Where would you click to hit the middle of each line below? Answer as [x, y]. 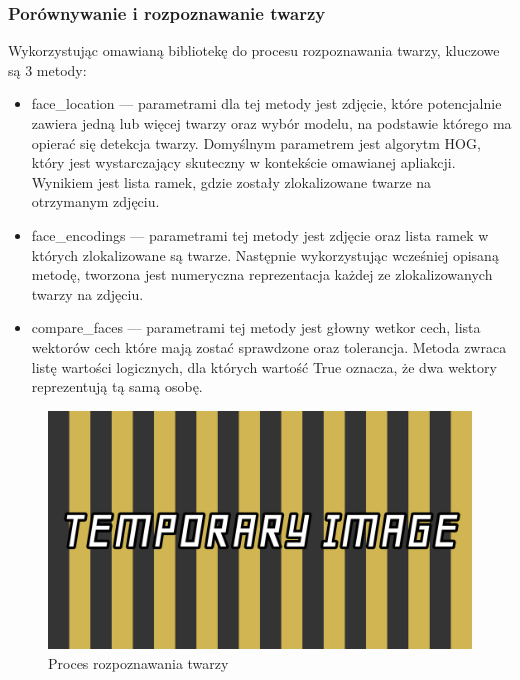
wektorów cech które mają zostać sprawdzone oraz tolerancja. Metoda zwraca [269, 346]
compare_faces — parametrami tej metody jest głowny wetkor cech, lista [256, 327]
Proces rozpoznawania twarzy [138, 662]
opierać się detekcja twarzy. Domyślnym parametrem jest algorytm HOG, [256, 142]
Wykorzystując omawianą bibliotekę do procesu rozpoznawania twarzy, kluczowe [254, 50]
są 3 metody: [47, 69]
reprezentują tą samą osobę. [117, 386]
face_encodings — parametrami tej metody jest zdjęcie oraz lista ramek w [260, 234]
